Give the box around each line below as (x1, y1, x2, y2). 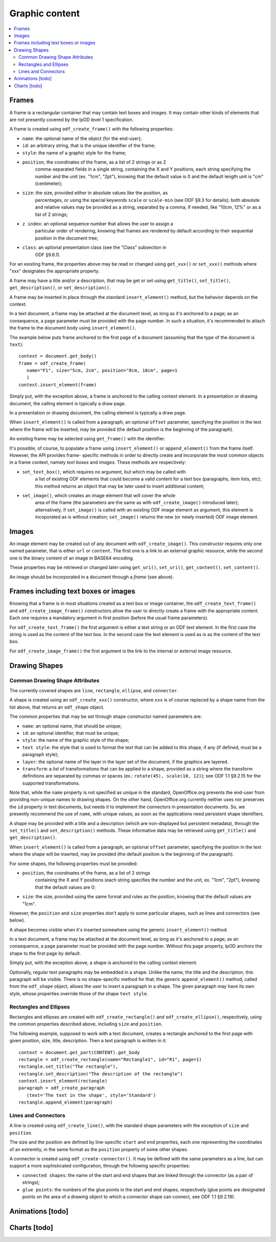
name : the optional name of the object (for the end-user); (22, 135, 142, 142)
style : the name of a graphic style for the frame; (22, 150, 126, 156)
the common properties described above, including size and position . (9, 1021, 163, 1027)
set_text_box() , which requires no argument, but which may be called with (22, 468, 186, 475)
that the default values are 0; (35, 884, 96, 890)
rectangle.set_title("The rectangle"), (18, 1064, 119, 1070)
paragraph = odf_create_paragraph (18, 1085, 105, 1091)
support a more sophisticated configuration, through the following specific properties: (9, 1163, 191, 1169)
